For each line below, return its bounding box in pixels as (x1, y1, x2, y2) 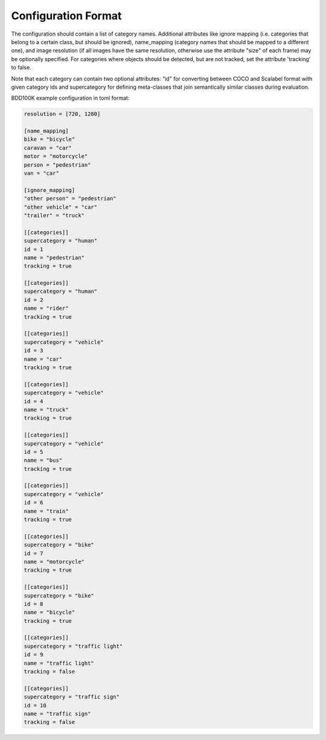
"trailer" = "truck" (24, 212, 85, 218)
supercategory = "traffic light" (24, 643, 123, 649)
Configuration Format (11, 9, 122, 22)
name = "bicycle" (24, 609, 75, 616)
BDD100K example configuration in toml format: (11, 94, 130, 102)
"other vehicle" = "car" (24, 203, 98, 211)
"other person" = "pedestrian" (24, 195, 117, 202)
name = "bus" (24, 457, 63, 464)
